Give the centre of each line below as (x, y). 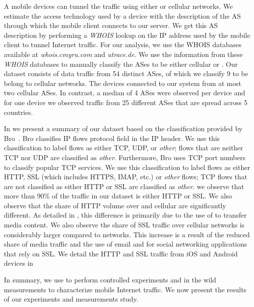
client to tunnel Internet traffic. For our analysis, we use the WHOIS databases (123, 44)
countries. (18, 112)
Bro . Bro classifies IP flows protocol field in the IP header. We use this (112, 138)
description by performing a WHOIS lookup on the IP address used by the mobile (127, 35)
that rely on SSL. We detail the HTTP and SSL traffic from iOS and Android (121, 253)
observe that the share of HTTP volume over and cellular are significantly (115, 205)
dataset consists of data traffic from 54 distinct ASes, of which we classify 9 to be (126, 73)
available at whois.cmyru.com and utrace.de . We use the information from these (123, 54)
